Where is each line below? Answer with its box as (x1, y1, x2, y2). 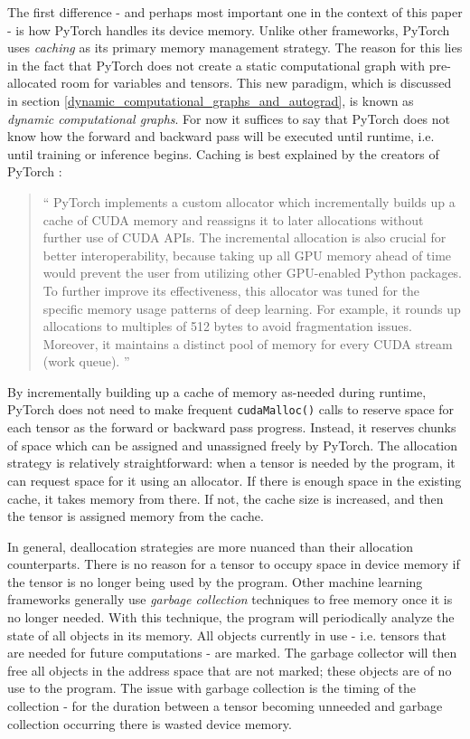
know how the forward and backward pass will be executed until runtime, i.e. (7, 127, 435, 146)
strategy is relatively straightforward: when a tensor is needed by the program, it (7, 453, 456, 472)
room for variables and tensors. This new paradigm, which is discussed (61, 73, 452, 92)
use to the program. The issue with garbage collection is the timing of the (7, 678, 416, 697)
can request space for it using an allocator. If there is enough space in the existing (7, 470, 462, 489)
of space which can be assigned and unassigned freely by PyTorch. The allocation (7, 435, 458, 454)
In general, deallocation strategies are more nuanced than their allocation (7, 536, 414, 555)
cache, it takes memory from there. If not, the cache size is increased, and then (7, 488, 444, 507)
